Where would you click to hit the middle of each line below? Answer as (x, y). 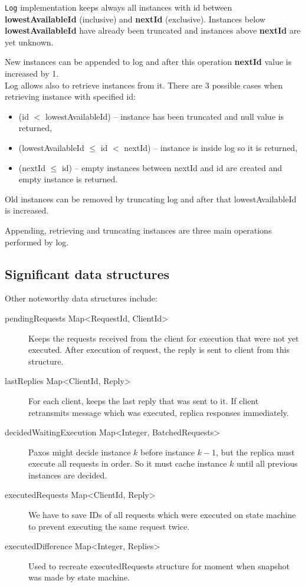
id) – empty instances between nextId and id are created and (172, 167)
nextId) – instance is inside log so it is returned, (211, 147)
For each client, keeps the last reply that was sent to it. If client (144, 400)
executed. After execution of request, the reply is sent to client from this (159, 350)
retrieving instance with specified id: (70, 96)
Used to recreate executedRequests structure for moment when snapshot (159, 565)
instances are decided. (68, 475)
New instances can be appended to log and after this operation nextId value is (148, 62)
